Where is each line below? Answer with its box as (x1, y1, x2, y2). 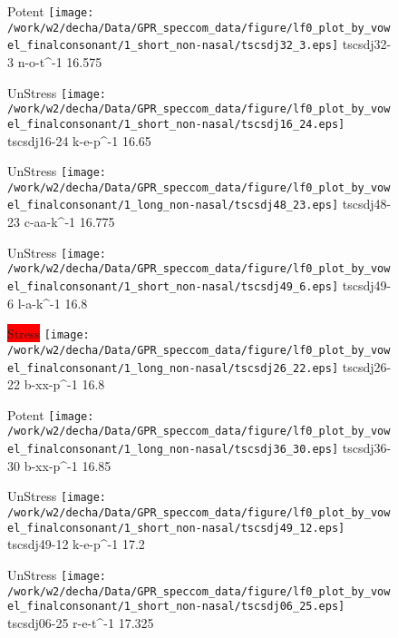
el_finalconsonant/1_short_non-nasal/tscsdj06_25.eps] (7, 600, 345, 613)
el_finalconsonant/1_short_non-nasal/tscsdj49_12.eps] (7, 521, 345, 535)
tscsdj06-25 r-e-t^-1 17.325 (7, 613, 154, 632)
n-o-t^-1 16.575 (17, 52, 102, 71)
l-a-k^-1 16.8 (17, 293, 88, 312)
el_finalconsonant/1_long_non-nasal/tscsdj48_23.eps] (7, 199, 339, 212)
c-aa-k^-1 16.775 (24, 212, 115, 231)
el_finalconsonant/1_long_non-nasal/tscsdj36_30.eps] (7, 443, 339, 456)
